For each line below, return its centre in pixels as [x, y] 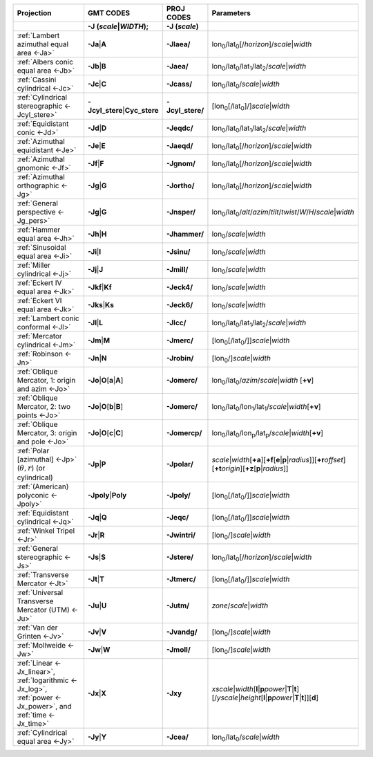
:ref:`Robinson [40, 354]
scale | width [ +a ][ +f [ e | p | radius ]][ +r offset [277, 460]
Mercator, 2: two [44, 407]
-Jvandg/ [182, 632]
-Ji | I [94, 252]
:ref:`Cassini [37, 80]
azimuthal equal [43, 44]
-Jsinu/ [178, 252]
